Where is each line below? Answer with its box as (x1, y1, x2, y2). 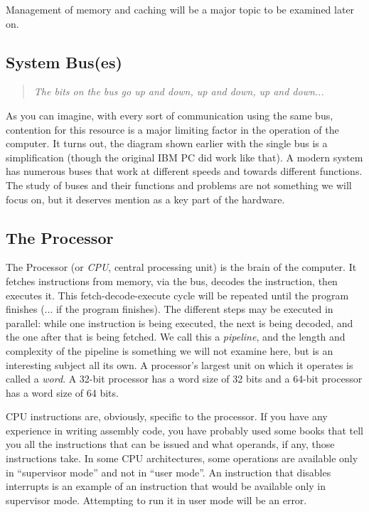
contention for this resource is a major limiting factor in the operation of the (6, 122, 339, 137)
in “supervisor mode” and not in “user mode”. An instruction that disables (6, 464, 331, 479)
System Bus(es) (6, 50, 122, 73)
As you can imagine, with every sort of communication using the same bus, (6, 107, 333, 122)
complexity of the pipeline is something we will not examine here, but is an (6, 343, 333, 358)
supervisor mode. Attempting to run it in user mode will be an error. (6, 492, 307, 507)
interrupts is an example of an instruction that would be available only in (6, 479, 326, 494)
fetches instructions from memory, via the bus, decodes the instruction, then (6, 273, 338, 288)
